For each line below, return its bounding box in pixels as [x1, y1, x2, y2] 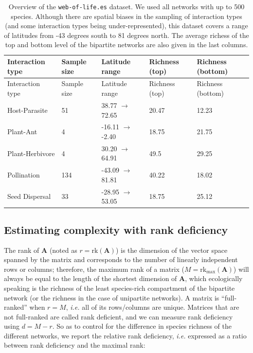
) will [233, 264, 249, 274]
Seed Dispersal [7, 191, 51, 201]
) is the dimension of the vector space [115, 245, 228, 255]
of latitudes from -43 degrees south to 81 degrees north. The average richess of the [4, 30, 249, 40]
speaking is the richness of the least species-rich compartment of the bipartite [4, 282, 235, 293]
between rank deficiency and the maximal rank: [4, 340, 145, 350]
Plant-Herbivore [7, 148, 55, 158]
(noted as [49, 245, 77, 255]
